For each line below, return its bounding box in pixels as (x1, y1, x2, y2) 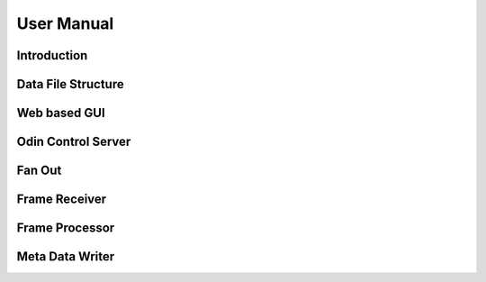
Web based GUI (16, 105, 105, 121)
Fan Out (16, 163, 62, 178)
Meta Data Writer (16, 249, 115, 265)
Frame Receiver (16, 192, 107, 207)
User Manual (16, 14, 114, 33)
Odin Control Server (16, 134, 131, 150)
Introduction (16, 48, 88, 63)
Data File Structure (16, 77, 125, 92)
